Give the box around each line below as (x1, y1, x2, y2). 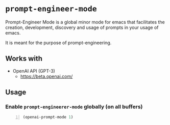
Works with (5, 54, 42, 63)
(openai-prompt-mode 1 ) (22, 115, 74, 120)
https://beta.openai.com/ (20, 73, 73, 79)
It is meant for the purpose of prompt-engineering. (5, 40, 112, 46)
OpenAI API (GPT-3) (12, 68, 55, 74)
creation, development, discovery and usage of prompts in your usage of (5, 24, 159, 30)
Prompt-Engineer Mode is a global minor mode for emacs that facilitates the (5, 19, 165, 25)
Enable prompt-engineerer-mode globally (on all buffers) (5, 103, 143, 110)
